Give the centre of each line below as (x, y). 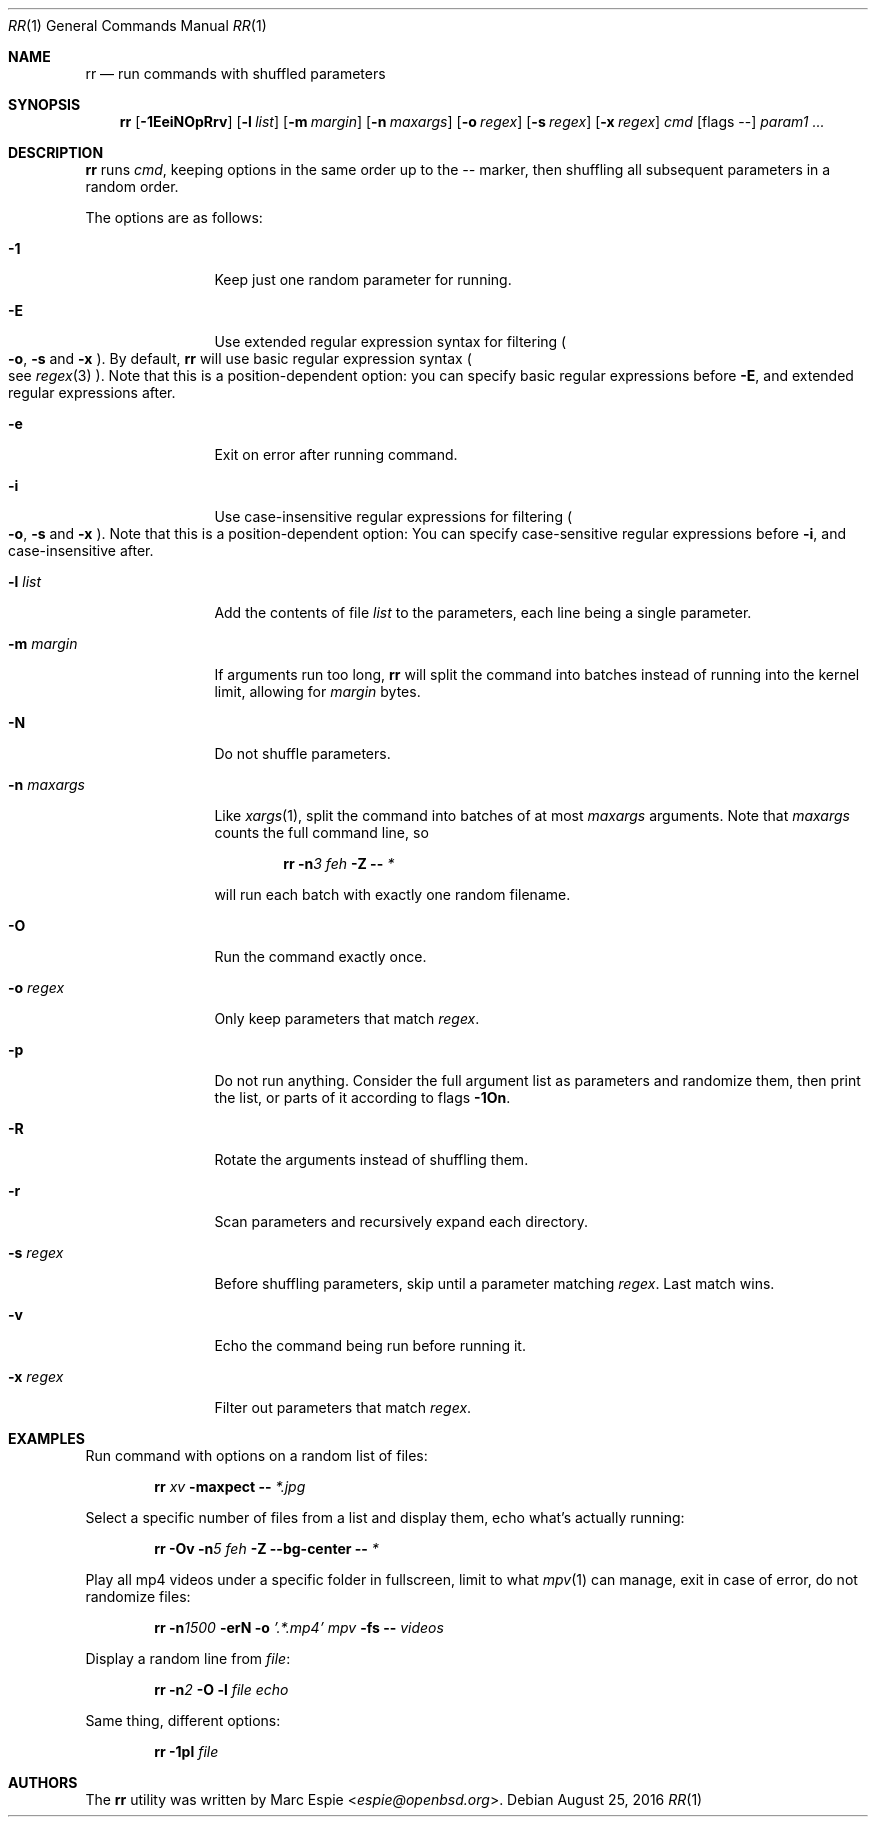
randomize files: (138, 1596)
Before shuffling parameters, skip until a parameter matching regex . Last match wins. (494, 1283)
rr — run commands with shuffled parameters (235, 73)
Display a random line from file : (188, 1658)
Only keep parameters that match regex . (347, 1018)
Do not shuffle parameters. (302, 753)
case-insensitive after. (81, 550)
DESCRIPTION (56, 152)
